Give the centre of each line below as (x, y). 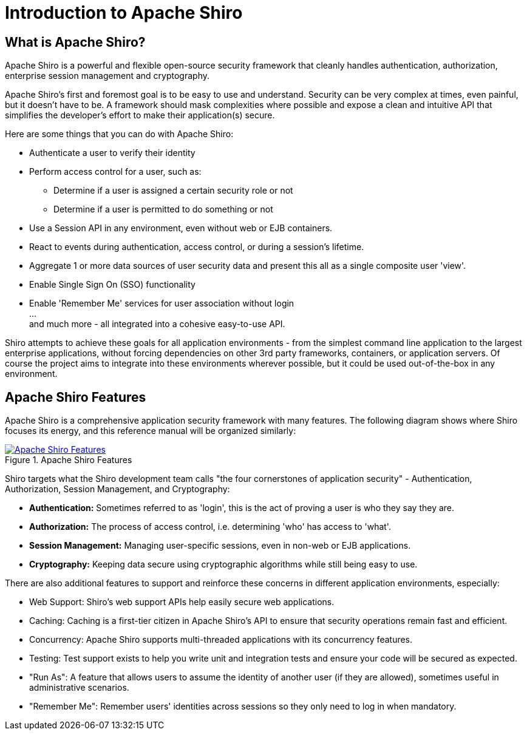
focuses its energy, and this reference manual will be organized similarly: (151, 431)
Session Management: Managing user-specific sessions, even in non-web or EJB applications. (220, 546)
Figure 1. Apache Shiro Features (69, 460)
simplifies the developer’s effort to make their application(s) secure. (140, 115)
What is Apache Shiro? (75, 42)
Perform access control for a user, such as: (115, 172)
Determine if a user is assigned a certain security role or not (173, 191)
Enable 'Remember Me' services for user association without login (162, 303)
